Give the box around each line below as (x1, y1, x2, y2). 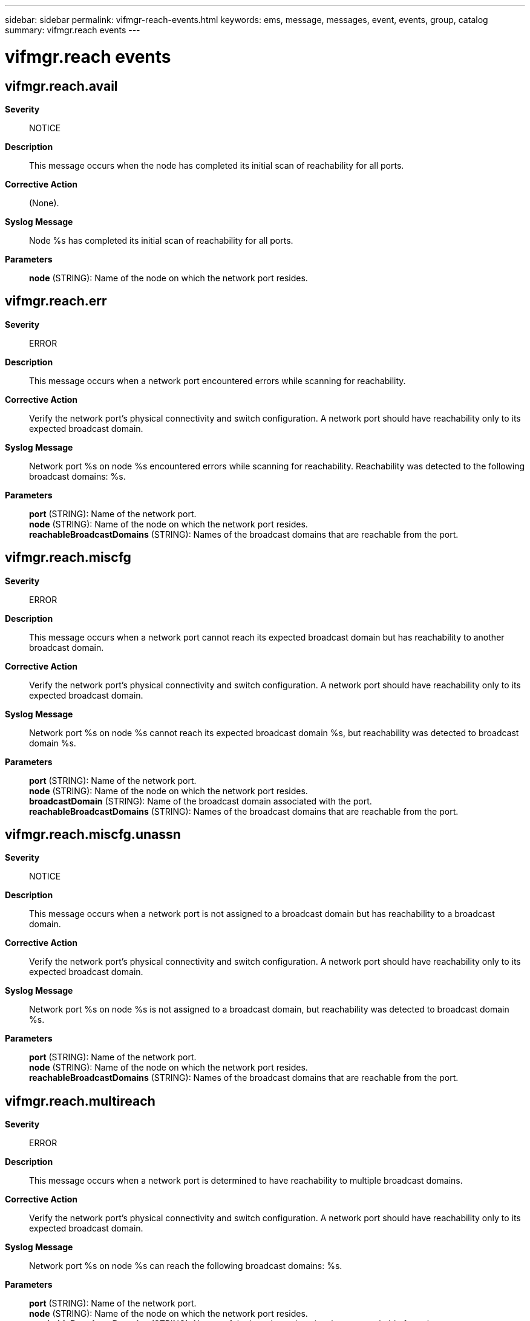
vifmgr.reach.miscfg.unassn (5, 827, 181, 843)
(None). (29, 197, 59, 208)
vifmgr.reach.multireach (5, 1093, 155, 1109)
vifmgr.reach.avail (5, 78, 118, 94)
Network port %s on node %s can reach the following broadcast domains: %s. (29, 1261, 342, 1271)
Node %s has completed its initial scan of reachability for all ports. (29, 235, 293, 246)
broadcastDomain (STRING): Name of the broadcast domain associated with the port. (29, 795, 372, 806)
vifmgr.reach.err (5, 293, 107, 309)
